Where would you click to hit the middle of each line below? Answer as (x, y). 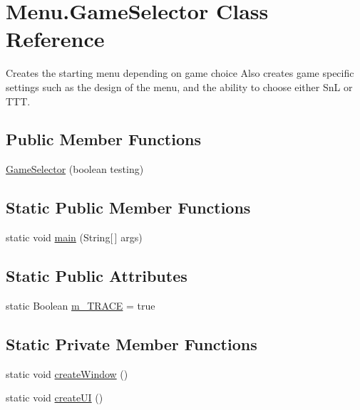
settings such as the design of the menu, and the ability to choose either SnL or (179, 86)
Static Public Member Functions (128, 207)
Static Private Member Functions (132, 343)
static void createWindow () (67, 373)
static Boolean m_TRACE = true (81, 305)
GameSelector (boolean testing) (75, 169)
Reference (55, 39)
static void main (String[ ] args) (74, 237)
